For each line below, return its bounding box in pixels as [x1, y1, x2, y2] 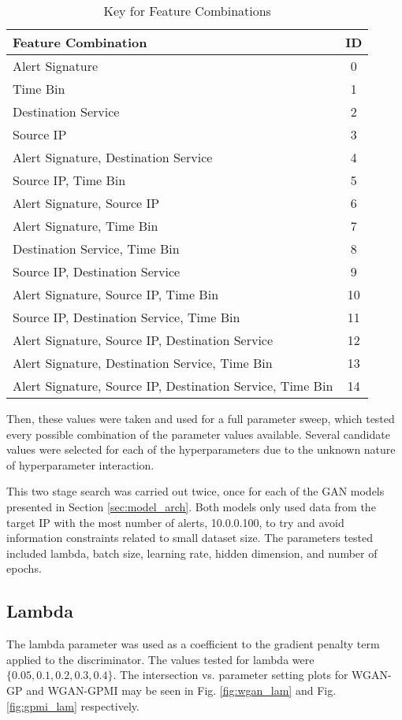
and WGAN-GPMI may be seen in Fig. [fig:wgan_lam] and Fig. [26, 681, 337, 698]
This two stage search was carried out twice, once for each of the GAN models [6, 483, 385, 499]
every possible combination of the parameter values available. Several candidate [6, 425, 390, 442]
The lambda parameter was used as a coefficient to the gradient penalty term [6, 636, 380, 652]
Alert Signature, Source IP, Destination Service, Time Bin [13, 377, 333, 395]
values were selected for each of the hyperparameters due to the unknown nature [6, 441, 396, 458]
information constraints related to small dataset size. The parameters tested [6, 529, 374, 546]
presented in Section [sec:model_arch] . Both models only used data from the [6, 498, 376, 514]
